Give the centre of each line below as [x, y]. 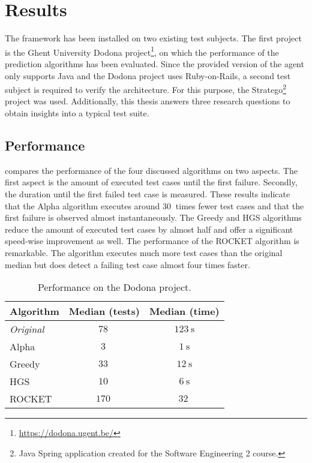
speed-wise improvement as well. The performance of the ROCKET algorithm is [152, 241]
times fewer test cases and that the [240, 205]
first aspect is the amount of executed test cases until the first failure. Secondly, [151, 182]
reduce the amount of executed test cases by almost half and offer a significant [149, 229]
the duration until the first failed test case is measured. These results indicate [148, 193]
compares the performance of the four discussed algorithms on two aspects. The [151, 170]
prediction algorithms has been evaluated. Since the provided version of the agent [154, 63]
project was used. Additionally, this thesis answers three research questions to [148, 101]
